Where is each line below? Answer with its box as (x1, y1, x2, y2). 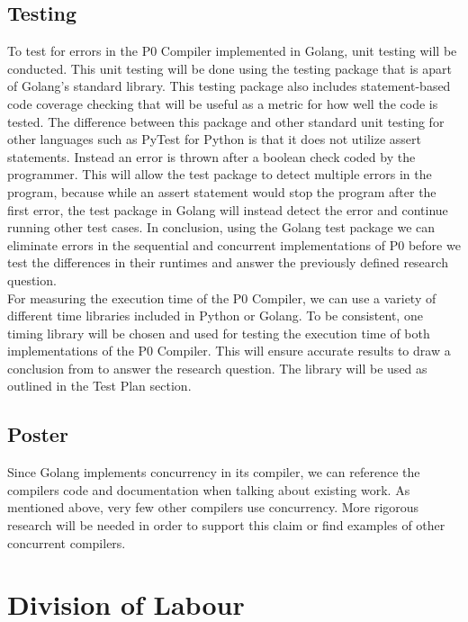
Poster (7, 420, 68, 448)
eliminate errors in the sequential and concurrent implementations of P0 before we (7, 235, 461, 254)
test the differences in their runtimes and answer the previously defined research (7, 253, 448, 272)
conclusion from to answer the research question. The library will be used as (7, 358, 427, 377)
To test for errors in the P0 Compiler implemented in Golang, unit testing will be (7, 41, 457, 60)
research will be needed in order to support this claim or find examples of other (7, 516, 445, 535)
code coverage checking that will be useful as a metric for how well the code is (7, 94, 438, 113)
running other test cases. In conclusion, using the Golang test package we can (7, 218, 436, 237)
